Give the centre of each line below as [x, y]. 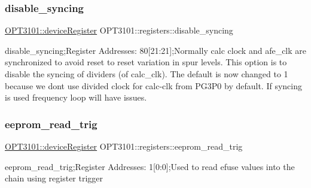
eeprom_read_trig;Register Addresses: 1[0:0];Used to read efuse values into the [150, 166]
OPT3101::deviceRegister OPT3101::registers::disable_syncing [119, 30]
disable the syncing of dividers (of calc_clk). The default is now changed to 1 [147, 74]
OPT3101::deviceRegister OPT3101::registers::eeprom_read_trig [124, 146]
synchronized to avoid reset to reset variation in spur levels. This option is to [146, 62]
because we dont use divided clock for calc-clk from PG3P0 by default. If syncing [154, 85]
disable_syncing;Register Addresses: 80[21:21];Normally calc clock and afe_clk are [156, 50]
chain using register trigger [54, 178]
